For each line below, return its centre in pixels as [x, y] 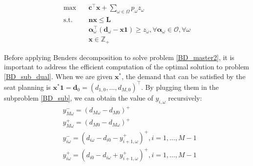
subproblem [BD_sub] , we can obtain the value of [79, 97]
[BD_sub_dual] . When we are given [58, 76]
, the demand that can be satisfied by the [184, 76]
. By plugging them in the [180, 87]
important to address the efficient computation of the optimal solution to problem [127, 67]
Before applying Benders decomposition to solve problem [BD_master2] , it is [119, 57]
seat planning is [27, 87]
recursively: [185, 97]
